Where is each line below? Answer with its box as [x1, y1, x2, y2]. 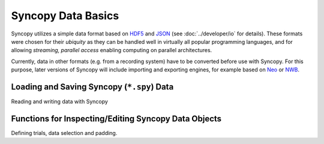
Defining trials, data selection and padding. [11, 129, 118, 136]
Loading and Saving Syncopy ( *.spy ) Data [11, 82, 174, 92]
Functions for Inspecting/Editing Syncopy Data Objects [11, 113, 222, 124]
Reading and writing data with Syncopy [11, 98, 108, 105]
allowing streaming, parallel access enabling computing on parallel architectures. [11, 47, 212, 54]
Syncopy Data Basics [11, 9, 119, 22]
